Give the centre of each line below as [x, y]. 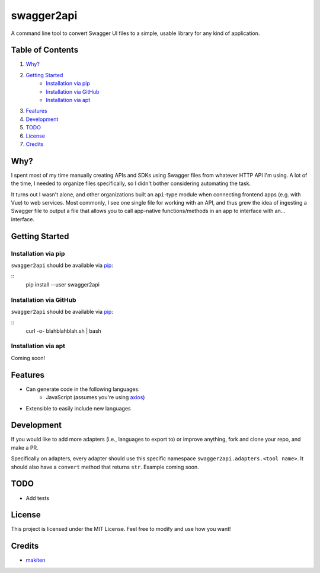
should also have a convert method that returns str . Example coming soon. [105, 467]
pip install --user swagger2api [63, 284]
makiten [36, 560]
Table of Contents [45, 50]
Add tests [38, 498]
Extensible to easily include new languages [78, 408]
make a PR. [25, 447]
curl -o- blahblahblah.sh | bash [64, 331]
